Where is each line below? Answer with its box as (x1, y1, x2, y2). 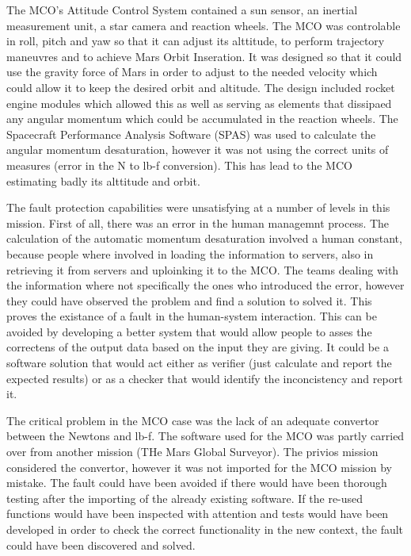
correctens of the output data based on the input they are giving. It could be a (6, 339, 389, 355)
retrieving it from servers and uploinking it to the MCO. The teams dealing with (6, 261, 399, 278)
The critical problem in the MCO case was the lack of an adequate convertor (6, 412, 379, 428)
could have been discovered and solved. (6, 536, 196, 553)
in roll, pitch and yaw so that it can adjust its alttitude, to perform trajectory (6, 33, 385, 49)
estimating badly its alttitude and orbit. (6, 172, 200, 189)
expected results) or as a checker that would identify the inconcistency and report (6, 370, 403, 386)
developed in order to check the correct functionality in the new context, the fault (6, 521, 404, 537)
